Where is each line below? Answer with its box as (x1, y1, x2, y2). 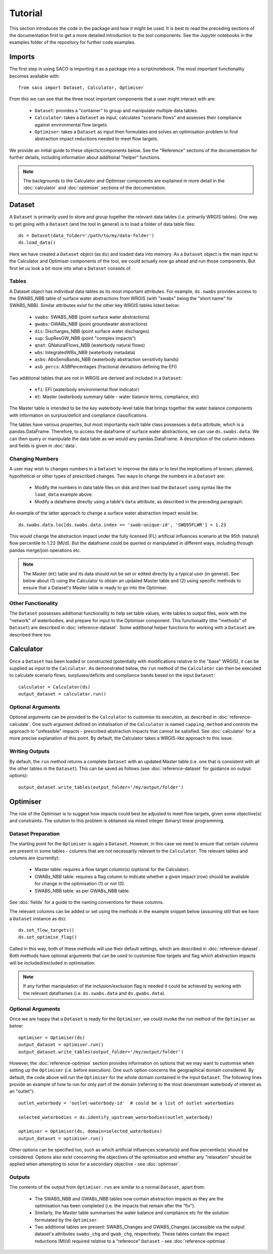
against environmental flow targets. (34, 121, 108, 127)
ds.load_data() (18, 240, 56, 245)
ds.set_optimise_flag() (18, 934, 77, 940)
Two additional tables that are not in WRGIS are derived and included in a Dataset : (9, 375, 183, 381)
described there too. (9, 631, 52, 637)
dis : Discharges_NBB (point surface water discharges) (34, 328, 150, 334)
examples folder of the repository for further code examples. (9, 39, 136, 46)
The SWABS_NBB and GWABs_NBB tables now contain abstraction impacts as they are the (34, 1195, 224, 1201)
